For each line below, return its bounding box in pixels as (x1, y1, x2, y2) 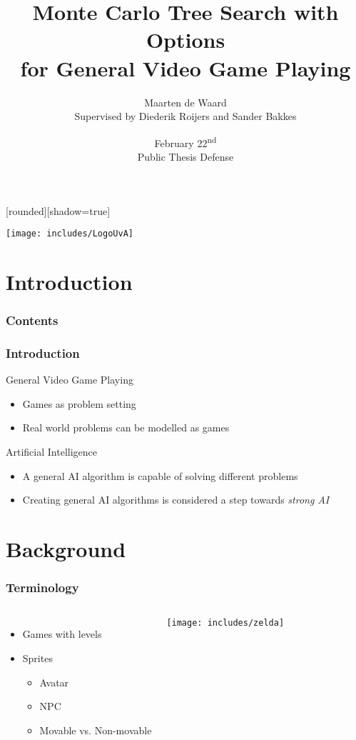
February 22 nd (154, 133, 217, 150)
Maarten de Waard (144, 94, 227, 109)
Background (6, 534, 126, 563)
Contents (6, 311, 59, 329)
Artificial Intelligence (6, 444, 97, 459)
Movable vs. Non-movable (39, 722, 152, 737)
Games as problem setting (22, 396, 136, 411)
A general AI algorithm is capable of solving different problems (22, 468, 298, 483)
